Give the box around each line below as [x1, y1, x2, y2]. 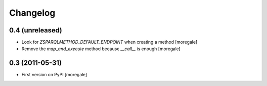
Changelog [9, 7, 55, 18]
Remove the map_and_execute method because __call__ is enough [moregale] [21, 46, 180, 52]
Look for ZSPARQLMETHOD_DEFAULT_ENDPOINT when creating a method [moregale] [21, 39, 198, 45]
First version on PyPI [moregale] [21, 72, 88, 78]
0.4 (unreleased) [9, 26, 62, 34]
